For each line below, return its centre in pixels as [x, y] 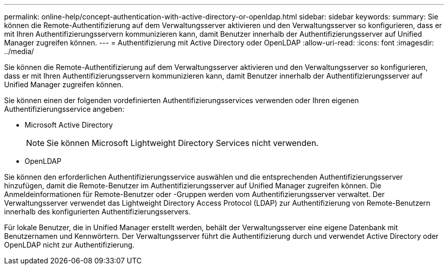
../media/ [19, 51]
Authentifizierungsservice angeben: [64, 109]
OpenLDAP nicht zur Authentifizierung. [69, 245]
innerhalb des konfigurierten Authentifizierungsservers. [97, 212]
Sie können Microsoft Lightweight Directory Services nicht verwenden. [183, 143]
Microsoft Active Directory [69, 125]
